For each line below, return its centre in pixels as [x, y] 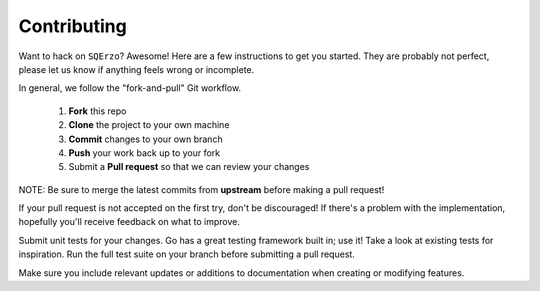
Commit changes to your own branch [146, 139]
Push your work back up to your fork [144, 152]
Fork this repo [97, 111]
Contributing [72, 26]
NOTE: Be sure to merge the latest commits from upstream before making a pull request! [201, 189]
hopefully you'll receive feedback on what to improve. [129, 222]
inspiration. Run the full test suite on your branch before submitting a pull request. [186, 254]
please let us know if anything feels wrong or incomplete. [136, 69]
